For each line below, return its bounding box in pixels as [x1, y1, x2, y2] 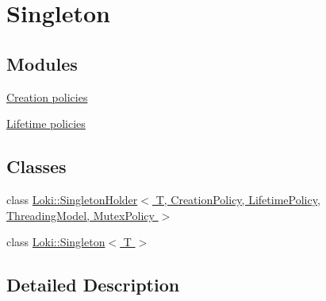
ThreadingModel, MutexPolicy [6, 206, 155, 223]
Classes [6, 154, 67, 179]
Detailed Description [6, 272, 180, 297]
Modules [6, 51, 78, 75]
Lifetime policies [6, 115, 86, 132]
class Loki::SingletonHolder [6, 191, 138, 207]
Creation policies [6, 88, 88, 105]
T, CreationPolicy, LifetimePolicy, [155, 191, 320, 207]
